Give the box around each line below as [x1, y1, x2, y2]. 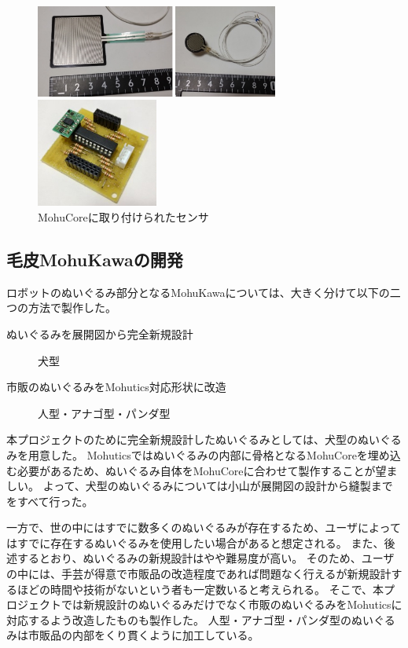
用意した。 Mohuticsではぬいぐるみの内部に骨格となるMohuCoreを [28, 446, 368, 463]
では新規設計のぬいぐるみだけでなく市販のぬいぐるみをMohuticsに [61, 596, 402, 613]
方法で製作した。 [28, 299, 116, 316]
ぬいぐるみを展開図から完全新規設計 [6, 325, 193, 342]
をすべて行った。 [6, 492, 94, 509]
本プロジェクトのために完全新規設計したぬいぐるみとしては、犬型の [6, 431, 358, 448]
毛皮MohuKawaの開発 [6, 247, 183, 271]
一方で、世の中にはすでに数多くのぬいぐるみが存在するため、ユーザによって [6, 519, 401, 536]
